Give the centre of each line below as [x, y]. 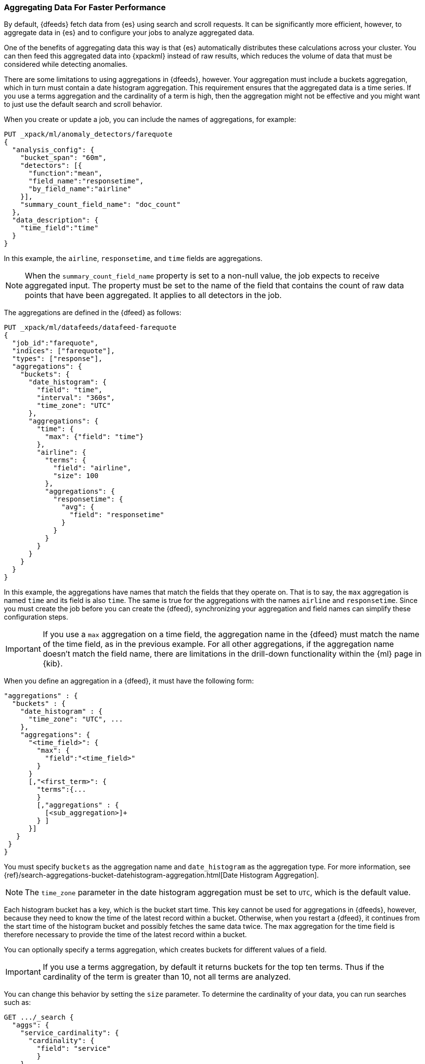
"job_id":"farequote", [55, 343]
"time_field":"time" [59, 228]
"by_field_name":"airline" [80, 189]
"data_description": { [55, 220]
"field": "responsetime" [117, 515]
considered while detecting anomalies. [66, 64]
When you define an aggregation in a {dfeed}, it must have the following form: [129, 681]
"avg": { [78, 507]
